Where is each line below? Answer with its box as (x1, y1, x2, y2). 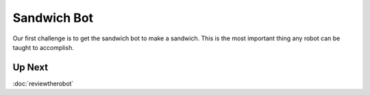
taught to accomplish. (12, 43, 75, 51)
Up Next (12, 62, 48, 73)
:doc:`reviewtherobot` (12, 79, 74, 87)
